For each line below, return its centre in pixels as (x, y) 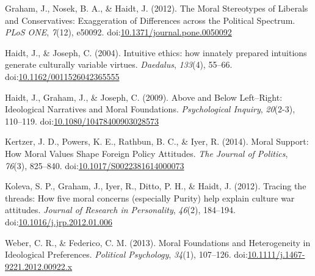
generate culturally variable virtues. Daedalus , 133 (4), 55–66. (119, 64)
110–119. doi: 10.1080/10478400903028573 (82, 121)
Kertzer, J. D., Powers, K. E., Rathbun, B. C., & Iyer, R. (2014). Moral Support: (157, 141)
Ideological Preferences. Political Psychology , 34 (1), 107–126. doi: (126, 254)
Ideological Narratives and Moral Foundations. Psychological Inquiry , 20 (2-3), (150, 109)
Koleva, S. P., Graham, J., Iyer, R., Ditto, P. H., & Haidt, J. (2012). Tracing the (156, 186)
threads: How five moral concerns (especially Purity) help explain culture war (150, 198)
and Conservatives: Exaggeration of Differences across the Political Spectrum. (150, 20)
